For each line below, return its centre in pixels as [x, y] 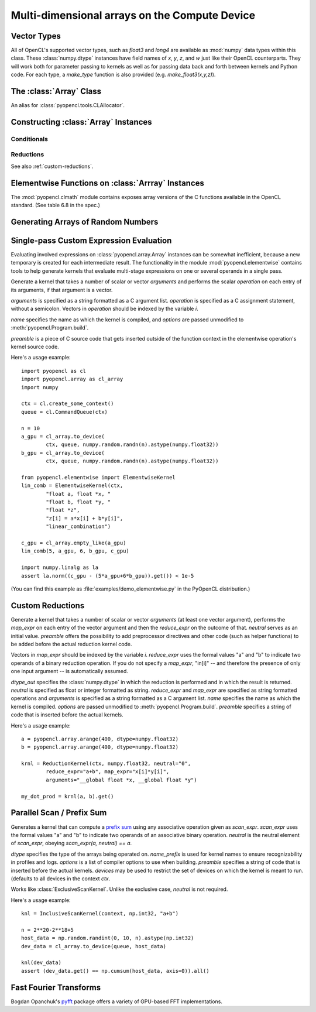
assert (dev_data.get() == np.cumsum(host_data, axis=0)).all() [116, 971]
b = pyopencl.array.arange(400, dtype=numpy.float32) [100, 747]
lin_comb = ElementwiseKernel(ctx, [72, 486]
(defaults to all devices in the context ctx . [61, 879]
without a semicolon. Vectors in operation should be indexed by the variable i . [104, 309]
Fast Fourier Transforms [56, 987]
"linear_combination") [78, 526]
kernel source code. [35, 347]
